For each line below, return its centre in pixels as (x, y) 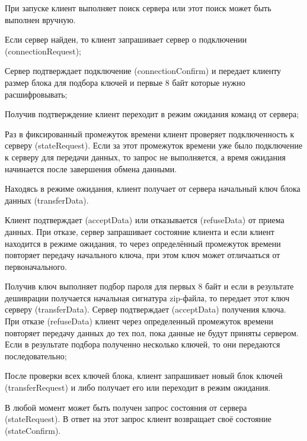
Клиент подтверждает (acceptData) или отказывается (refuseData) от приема (145, 220)
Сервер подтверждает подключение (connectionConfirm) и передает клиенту (143, 71)
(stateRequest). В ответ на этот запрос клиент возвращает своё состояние (138, 419)
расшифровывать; (36, 94)
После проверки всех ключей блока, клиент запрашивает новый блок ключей (144, 376)
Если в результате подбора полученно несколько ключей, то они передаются (143, 344)
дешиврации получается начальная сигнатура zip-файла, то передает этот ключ (147, 297)
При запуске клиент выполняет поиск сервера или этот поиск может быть (138, 8)
